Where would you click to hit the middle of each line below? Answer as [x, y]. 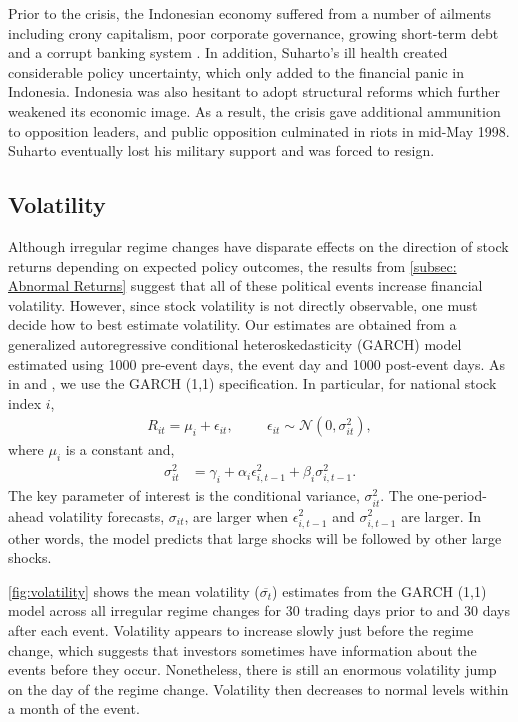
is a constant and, [120, 449]
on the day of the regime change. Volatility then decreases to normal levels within [258, 688]
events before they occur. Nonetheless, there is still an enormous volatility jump [252, 669]
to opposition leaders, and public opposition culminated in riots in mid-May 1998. [259, 130]
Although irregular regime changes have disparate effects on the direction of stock [258, 245]
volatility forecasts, [106, 515]
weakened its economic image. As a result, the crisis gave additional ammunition [254, 110]
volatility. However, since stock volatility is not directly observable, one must [243, 304]
